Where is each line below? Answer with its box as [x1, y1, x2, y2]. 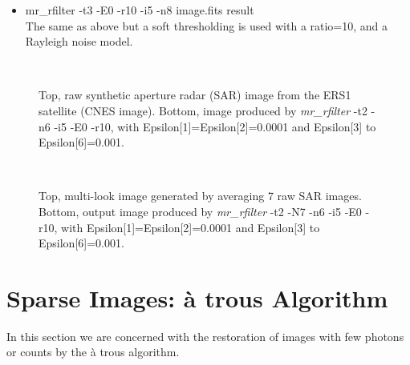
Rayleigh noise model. [25, 33, 133, 50]
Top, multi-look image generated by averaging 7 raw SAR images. [39, 187, 362, 204]
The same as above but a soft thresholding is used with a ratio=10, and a [25, 17, 388, 34]
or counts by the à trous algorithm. [6, 343, 180, 360]
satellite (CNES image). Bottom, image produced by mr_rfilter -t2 [39, 102, 367, 118]
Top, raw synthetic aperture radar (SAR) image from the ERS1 [39, 86, 351, 103]
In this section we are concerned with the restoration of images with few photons [6, 327, 404, 344]
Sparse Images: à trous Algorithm [6, 281, 388, 314]
